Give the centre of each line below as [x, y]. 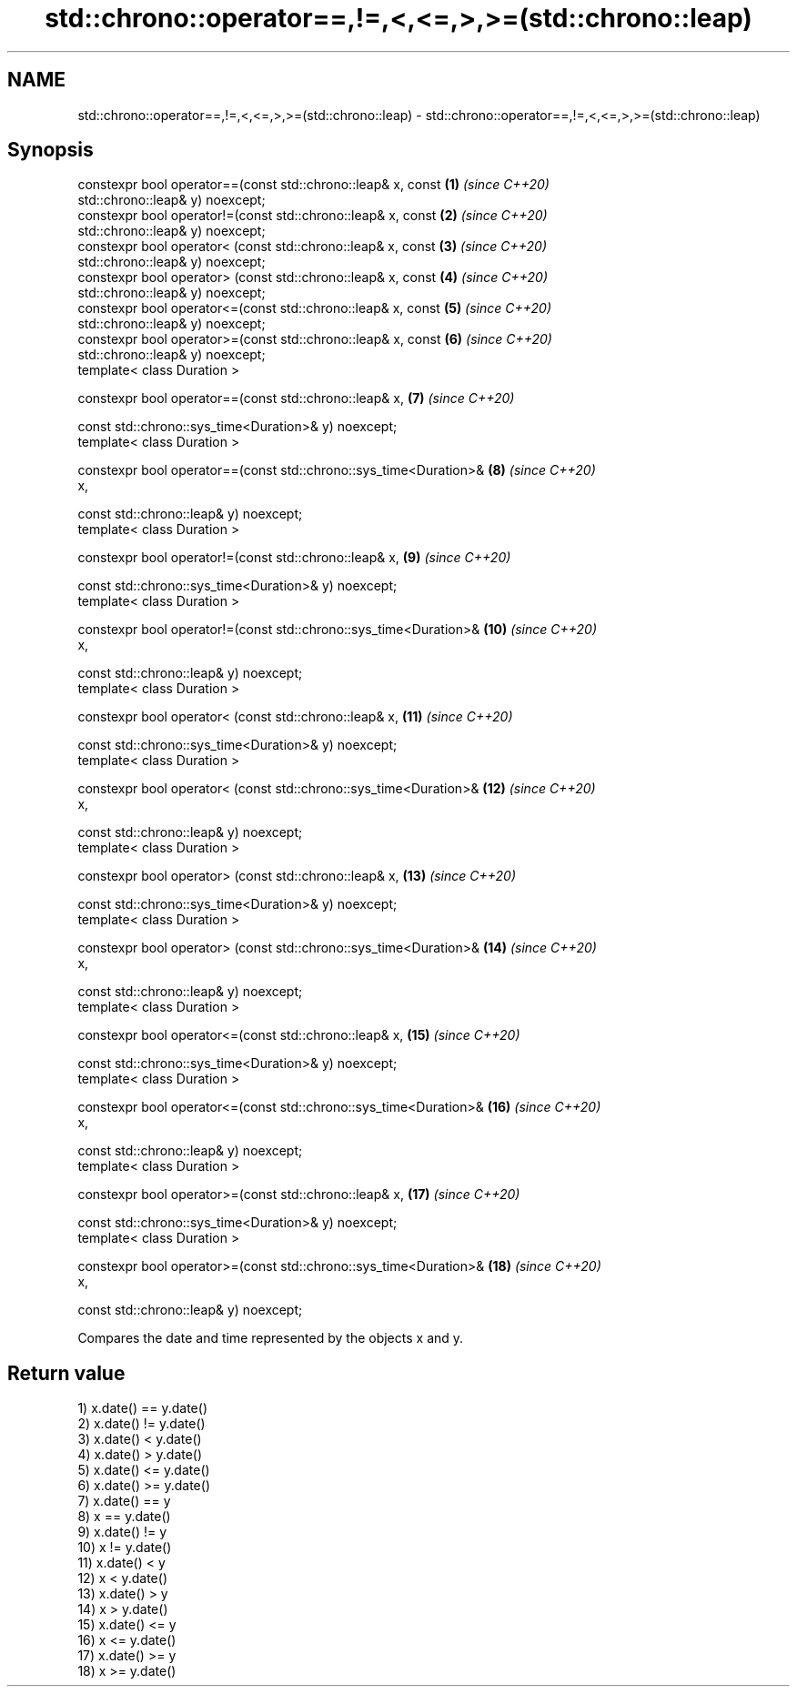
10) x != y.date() [125, 1548]
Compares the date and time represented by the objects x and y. [271, 1338]
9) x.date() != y [122, 1532]
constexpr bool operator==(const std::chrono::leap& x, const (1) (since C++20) [313, 185]
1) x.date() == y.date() [142, 1408]
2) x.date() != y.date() [141, 1424]
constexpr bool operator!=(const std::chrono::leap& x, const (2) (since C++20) [313, 216]
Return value [66, 1373]
